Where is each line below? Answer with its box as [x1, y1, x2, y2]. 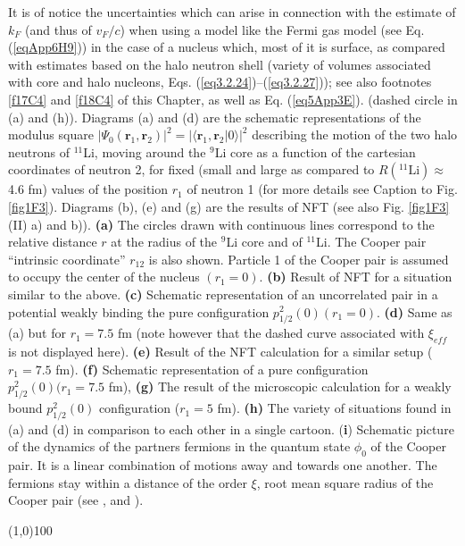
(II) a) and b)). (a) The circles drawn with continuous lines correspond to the [8, 214, 435, 233]
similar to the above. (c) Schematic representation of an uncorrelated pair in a [8, 284, 438, 303]
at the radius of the [111, 232, 218, 251]
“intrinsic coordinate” [8, 249, 126, 268]
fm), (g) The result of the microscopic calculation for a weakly [108, 377, 452, 396]
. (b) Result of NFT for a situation [259, 267, 453, 286]
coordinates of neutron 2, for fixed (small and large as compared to [8, 160, 375, 179]
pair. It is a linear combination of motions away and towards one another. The [8, 456, 437, 475]
